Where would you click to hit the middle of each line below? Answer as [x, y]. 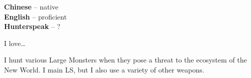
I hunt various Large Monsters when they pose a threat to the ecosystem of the [125, 60]
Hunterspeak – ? [32, 26]
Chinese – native [31, 6]
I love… [15, 43]
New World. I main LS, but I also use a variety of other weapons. [104, 69]
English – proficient [35, 16]
